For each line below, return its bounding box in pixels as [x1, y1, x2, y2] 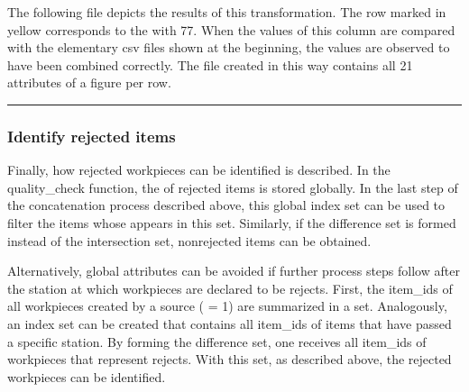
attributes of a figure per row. [7, 73, 171, 92]
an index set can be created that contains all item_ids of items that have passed [7, 314, 452, 333]
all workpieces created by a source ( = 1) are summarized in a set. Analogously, [7, 296, 447, 315]
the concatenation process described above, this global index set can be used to [7, 196, 446, 214]
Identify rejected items [7, 124, 176, 147]
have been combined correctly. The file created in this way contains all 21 [7, 55, 413, 74]
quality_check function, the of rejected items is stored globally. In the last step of [7, 178, 458, 196]
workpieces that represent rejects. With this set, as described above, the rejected [7, 350, 452, 369]
